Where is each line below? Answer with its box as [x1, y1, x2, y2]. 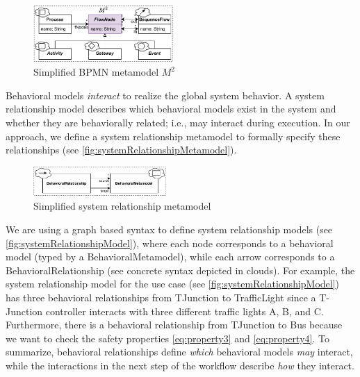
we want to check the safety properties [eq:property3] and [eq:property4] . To [6, 330, 329, 345]
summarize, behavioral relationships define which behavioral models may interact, [6, 344, 353, 359]
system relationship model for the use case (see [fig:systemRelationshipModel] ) [6, 276, 340, 291]
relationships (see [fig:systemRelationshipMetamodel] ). [6, 142, 237, 157]
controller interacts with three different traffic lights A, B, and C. [45, 303, 324, 318]
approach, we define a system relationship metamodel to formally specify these [6, 128, 341, 143]
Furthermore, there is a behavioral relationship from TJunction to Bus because [6, 317, 343, 332]
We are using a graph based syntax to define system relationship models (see [6, 222, 333, 237]
